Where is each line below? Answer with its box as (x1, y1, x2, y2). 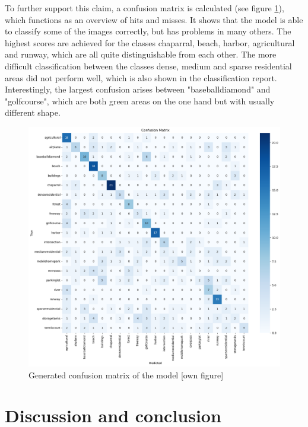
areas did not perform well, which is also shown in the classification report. (5, 71, 277, 84)
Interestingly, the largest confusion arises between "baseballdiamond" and (5, 83, 271, 95)
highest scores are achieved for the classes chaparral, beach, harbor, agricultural (5, 36, 295, 49)
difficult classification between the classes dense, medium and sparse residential (5, 59, 292, 72)
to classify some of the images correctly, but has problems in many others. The (5, 25, 291, 37)
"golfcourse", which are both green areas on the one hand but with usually (5, 94, 275, 107)
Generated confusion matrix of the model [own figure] (28, 368, 224, 381)
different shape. (5, 106, 61, 119)
